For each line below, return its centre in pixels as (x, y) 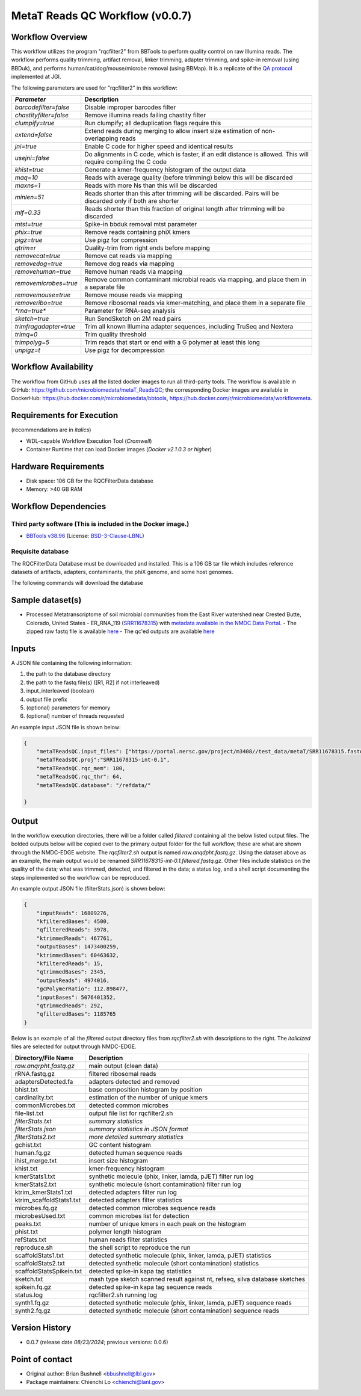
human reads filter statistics (128, 1240)
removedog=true (39, 264)
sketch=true (32, 319)
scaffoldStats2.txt (40, 1264)
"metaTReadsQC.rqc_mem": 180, (81, 768)
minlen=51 (29, 197)
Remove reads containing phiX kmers (137, 232)
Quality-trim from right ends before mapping (147, 248)
